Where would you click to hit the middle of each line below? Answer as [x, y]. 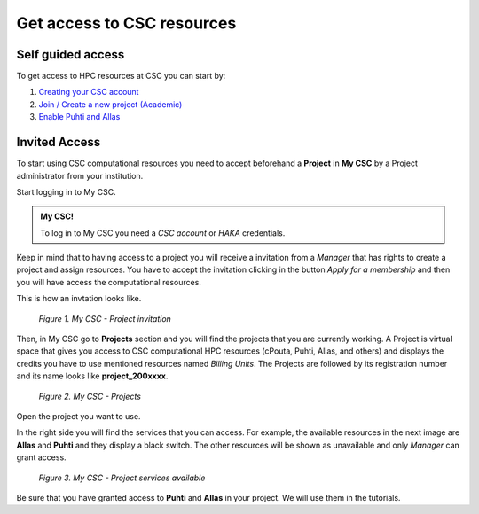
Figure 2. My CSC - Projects [90, 396]
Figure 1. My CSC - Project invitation [105, 318]
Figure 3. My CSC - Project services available [122, 478]
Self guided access [71, 55]
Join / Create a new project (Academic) [110, 104]
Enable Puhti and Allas [79, 117]
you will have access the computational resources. [109, 282]
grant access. [41, 457]
